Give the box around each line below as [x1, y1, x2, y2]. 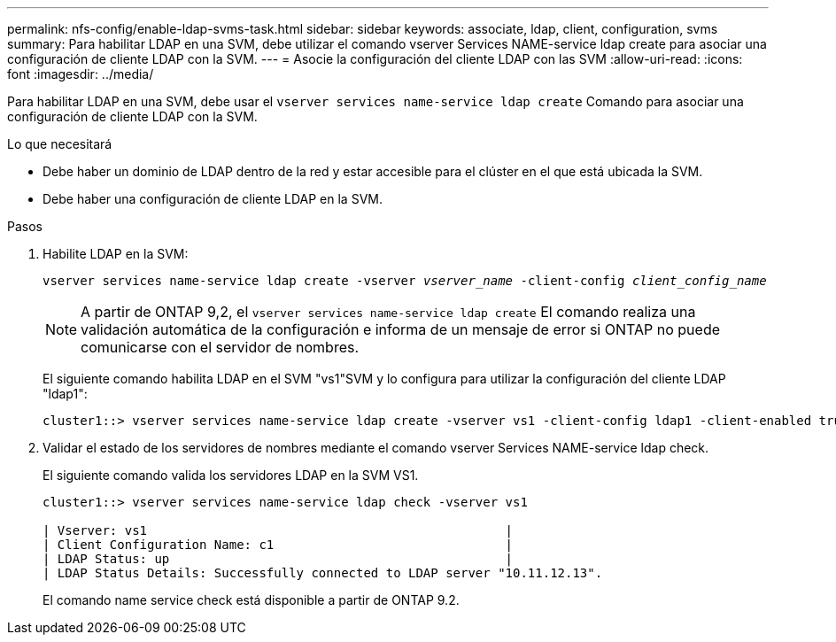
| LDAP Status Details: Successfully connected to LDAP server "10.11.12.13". [43, 566, 603, 580]
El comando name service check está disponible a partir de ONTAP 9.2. [43, 592, 460, 607]
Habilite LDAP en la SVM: [43, 246, 189, 261]
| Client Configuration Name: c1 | [43, 538, 514, 552]
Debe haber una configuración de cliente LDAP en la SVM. [43, 191, 383, 206]
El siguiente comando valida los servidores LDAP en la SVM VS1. [43, 468, 419, 483]
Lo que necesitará [7, 136, 112, 151]
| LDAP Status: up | [43, 552, 514, 566]
